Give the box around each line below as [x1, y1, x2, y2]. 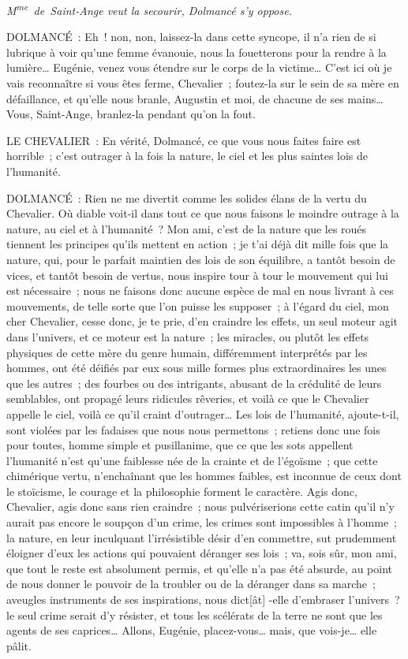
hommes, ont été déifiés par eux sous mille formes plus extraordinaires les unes [6, 359, 387, 376]
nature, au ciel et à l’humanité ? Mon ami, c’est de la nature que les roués [6, 220, 367, 236]
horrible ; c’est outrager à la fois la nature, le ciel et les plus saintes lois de [6, 147, 369, 164]
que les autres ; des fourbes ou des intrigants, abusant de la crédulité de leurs [6, 374, 382, 391]
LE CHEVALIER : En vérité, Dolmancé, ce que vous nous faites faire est [6, 132, 361, 148]
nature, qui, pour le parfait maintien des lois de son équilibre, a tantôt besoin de [6, 251, 395, 267]
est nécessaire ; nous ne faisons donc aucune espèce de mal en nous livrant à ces [6, 282, 394, 299]
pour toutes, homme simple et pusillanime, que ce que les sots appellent [6, 437, 354, 453]
